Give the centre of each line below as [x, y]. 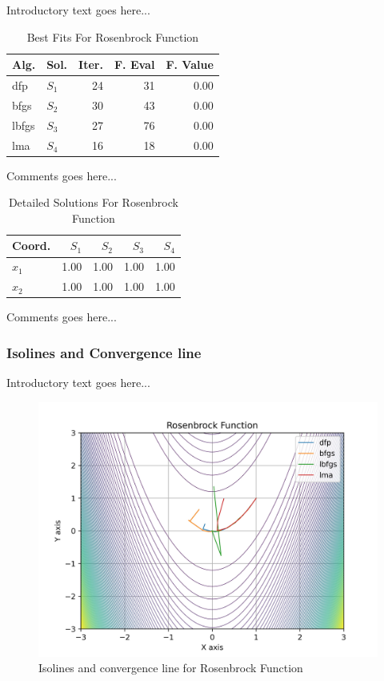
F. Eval [134, 64]
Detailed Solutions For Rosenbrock [93, 202]
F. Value [190, 64]
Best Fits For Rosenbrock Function [113, 36]
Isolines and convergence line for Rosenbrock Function [171, 668]
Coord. [32, 246]
